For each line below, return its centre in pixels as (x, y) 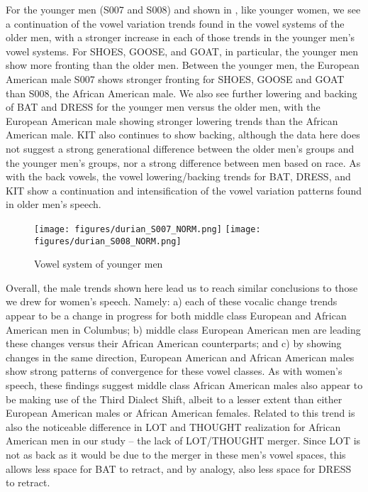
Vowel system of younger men (99, 264)
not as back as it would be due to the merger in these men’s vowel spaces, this (176, 454)
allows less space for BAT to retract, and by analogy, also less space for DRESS (179, 468)
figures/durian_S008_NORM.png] (108, 241)
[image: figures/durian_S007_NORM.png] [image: (147, 229)
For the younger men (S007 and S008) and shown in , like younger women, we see (183, 9)
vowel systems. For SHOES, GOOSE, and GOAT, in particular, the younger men (182, 51)
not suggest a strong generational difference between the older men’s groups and (180, 148)
